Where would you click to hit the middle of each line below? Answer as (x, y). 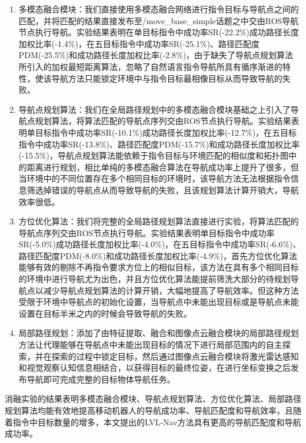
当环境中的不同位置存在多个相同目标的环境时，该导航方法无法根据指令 (154, 178)
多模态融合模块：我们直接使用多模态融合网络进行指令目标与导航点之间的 (159, 9)
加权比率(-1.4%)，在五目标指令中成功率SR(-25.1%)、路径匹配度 (139, 43)
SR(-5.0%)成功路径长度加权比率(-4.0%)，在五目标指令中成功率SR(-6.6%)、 (160, 244)
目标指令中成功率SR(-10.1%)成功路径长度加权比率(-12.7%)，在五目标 (166, 132)
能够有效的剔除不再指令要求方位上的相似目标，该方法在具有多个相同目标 (159, 267)
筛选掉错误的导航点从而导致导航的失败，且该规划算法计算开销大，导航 (163, 189)
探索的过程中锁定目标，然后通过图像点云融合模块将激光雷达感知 (175, 356)
